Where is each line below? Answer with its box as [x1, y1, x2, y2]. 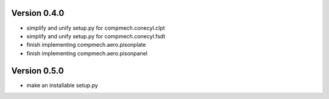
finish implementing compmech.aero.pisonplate [26, 41, 146, 49]
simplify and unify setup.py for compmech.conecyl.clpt [26, 24, 165, 32]
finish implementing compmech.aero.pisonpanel [26, 49, 147, 57]
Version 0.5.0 [11, 66, 64, 76]
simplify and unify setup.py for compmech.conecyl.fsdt [26, 32, 166, 39]
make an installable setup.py [26, 81, 99, 89]
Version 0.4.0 [11, 8, 65, 18]
